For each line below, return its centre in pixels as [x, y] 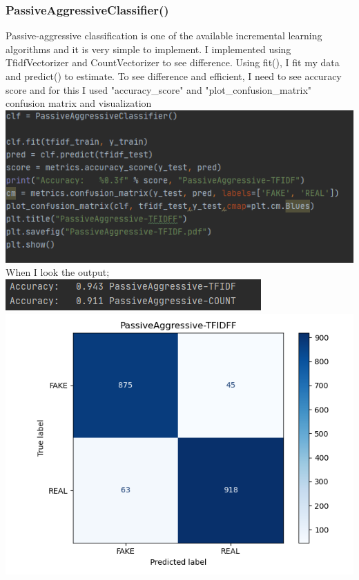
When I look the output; [58, 272]
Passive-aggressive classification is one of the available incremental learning [164, 36]
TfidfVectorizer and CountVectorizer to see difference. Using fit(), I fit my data [173, 62]
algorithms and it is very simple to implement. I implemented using [148, 49]
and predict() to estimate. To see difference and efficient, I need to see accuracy [174, 76]
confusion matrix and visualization [79, 103]
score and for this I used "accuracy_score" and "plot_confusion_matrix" [159, 89]
